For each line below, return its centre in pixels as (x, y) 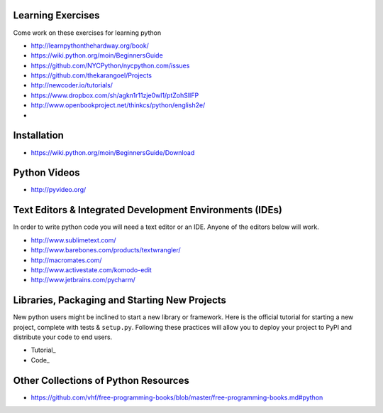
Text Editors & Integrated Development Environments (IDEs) (148, 210)
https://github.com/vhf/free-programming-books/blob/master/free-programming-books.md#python (177, 397)
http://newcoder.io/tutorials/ (72, 85)
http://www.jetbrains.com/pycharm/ (83, 280)
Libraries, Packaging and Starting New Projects (120, 300)
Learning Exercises (56, 15)
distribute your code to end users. (63, 337)
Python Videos (47, 173)
